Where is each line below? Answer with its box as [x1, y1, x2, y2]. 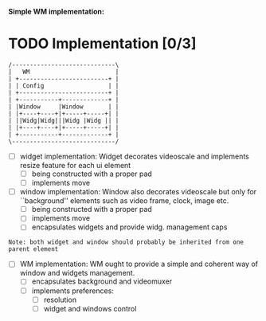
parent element [8, 245, 59, 253]
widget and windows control [43, 303, 137, 313]
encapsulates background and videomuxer [31, 276, 173, 286]
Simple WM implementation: [8, 7, 105, 16]
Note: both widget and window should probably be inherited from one [8, 238, 244, 246]
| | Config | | [8, 81, 119, 90]
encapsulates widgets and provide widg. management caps [31, 222, 228, 232]
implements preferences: [31, 286, 114, 296]
